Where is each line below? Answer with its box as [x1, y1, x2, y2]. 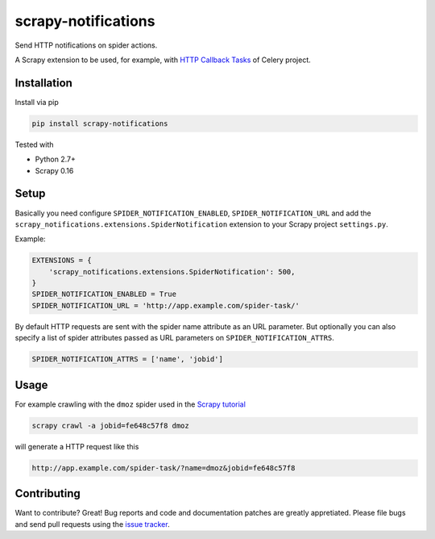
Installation [14, 76, 72, 90]
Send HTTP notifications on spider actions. [14, 40, 158, 50]
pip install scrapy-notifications [31, 119, 168, 128]
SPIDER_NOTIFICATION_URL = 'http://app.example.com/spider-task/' [31, 301, 300, 310]
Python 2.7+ [35, 154, 77, 165]
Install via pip [14, 97, 60, 107]
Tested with [14, 140, 54, 149]
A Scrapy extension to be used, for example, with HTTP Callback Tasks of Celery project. [14, 55, 312, 65]
